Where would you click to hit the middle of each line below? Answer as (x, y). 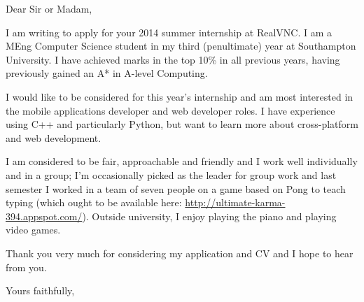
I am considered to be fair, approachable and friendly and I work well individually (182, 161)
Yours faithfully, (40, 290)
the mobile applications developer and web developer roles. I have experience (170, 110)
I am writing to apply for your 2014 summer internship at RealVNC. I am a (169, 32)
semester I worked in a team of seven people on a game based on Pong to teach (176, 188)
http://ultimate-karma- (235, 202)
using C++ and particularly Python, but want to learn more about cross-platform (182, 124)
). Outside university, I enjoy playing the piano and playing (209, 216)
